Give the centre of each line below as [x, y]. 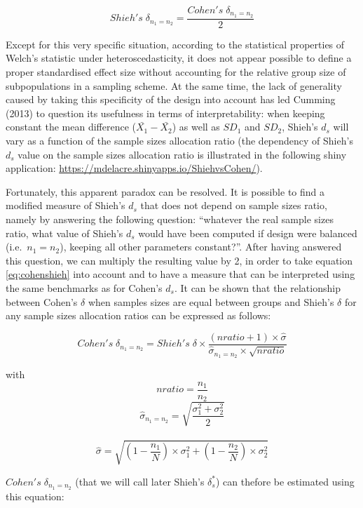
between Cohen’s [42, 301]
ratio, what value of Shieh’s [64, 233]
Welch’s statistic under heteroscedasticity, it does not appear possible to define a [179, 58]
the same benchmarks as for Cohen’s [84, 287]
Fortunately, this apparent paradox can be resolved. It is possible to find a [165, 191]
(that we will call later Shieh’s [140, 481]
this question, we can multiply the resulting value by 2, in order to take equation [179, 260]
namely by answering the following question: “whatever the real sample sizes [170, 219]
